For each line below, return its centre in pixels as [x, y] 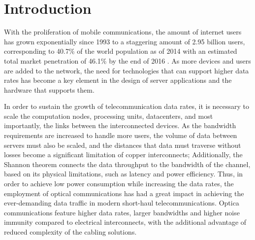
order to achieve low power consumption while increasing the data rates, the [119, 184]
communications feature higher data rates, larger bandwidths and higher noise [122, 212]
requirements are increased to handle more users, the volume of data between [121, 135]
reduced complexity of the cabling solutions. [70, 232]
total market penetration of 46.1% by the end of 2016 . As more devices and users [127, 60]
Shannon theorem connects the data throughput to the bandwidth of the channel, [127, 164]
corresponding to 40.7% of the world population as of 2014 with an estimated [121, 51]
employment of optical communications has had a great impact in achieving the [124, 193]
